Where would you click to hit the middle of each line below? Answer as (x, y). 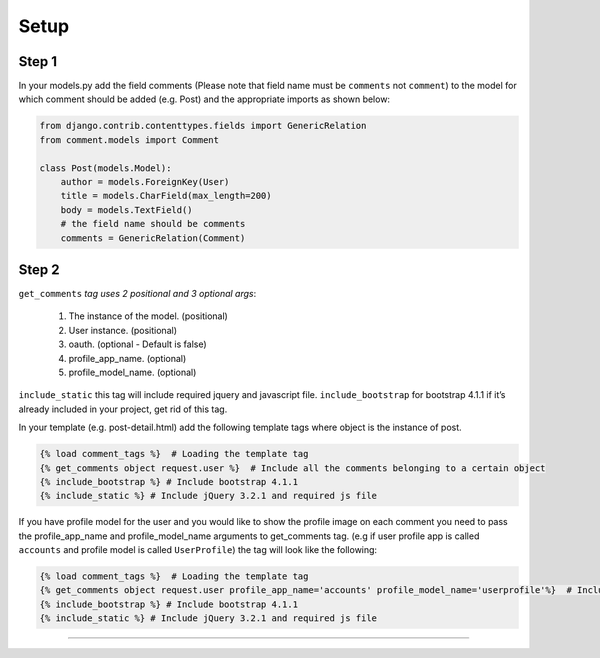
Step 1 (38, 61)
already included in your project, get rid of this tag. (123, 409)
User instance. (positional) (122, 330)
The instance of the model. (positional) (148, 316)
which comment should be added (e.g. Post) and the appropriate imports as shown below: (204, 99)
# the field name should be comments (153, 224)
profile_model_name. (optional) (132, 372)
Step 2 (39, 269)
